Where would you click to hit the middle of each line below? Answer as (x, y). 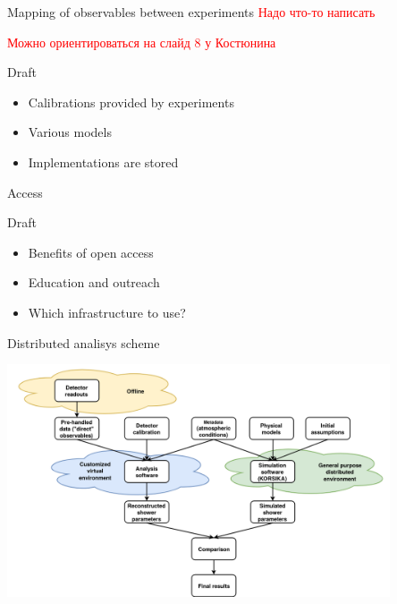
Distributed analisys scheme (84, 342)
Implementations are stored (103, 162)
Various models (70, 132)
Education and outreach (94, 282)
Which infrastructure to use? (107, 312)
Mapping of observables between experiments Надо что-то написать (191, 12)
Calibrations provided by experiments (131, 102)
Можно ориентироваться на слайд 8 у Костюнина (142, 42)
